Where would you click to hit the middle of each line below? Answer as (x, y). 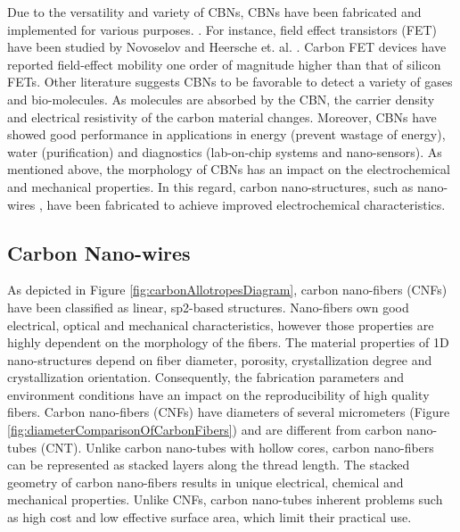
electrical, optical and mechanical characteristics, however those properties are (221, 324)
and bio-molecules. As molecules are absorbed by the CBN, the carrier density (221, 99)
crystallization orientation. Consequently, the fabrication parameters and (205, 377)
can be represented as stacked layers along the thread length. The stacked (209, 465)
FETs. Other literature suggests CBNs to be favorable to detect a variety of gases (230, 82)
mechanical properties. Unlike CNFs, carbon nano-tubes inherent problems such (225, 499)
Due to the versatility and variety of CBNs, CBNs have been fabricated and (214, 12)
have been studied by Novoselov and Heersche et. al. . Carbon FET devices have (227, 47)
